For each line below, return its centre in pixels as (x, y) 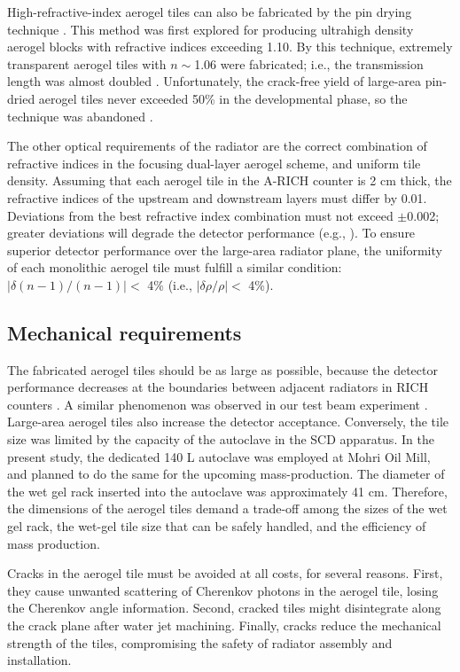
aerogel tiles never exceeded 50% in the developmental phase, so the (223, 98)
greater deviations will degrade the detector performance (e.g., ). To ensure (211, 233)
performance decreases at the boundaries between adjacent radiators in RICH (218, 387)
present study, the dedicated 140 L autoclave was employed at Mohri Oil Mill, (219, 456)
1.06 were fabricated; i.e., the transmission (309, 63)
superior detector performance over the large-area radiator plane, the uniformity (225, 250)
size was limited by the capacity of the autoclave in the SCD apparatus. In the (221, 439)
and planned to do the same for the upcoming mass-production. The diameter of (226, 474)
